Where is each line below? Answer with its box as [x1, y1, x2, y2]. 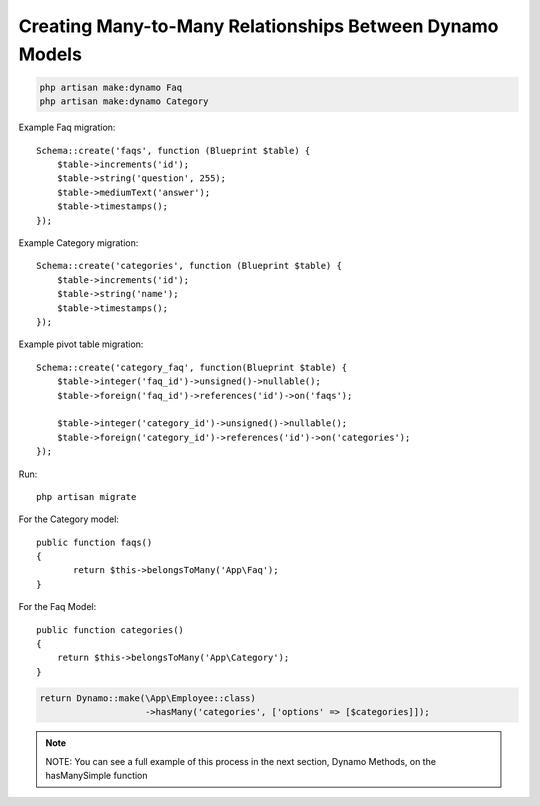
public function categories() [36, 624, 185, 635]
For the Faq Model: [18, 601, 97, 613]
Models [18, 43, 82, 65]
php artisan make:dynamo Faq [39, 81, 183, 93]
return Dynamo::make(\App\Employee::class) [39, 692, 257, 704]
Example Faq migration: [18, 121, 116, 134]
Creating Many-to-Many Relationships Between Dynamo [18, 15, 499, 37]
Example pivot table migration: [18, 338, 144, 350]
